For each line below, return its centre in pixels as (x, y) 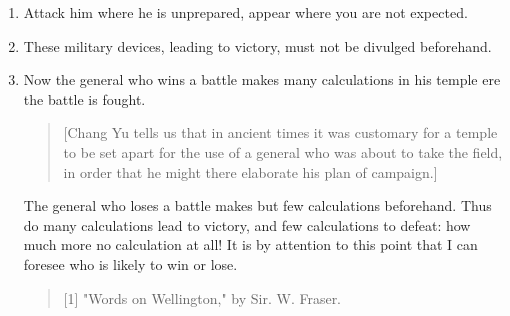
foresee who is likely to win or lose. (130, 263)
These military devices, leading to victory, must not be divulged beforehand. (257, 45)
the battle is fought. (84, 98)
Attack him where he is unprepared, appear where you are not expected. (245, 12)
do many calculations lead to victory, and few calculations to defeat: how (247, 224)
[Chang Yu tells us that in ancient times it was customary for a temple (280, 132)
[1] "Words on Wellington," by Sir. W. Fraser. (202, 297)
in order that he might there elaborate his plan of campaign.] (250, 171)
